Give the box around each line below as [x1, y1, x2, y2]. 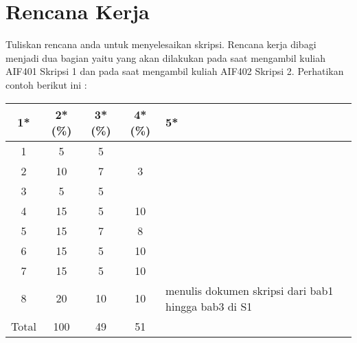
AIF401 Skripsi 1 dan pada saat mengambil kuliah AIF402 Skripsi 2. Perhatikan [5, 64, 344, 78]
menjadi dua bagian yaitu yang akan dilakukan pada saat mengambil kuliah [5, 50, 326, 65]
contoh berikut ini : [5, 77, 87, 91]
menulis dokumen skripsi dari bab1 [165, 282, 334, 298]
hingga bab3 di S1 [165, 298, 253, 314]
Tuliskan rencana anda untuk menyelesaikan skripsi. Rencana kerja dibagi [5, 37, 316, 52]
